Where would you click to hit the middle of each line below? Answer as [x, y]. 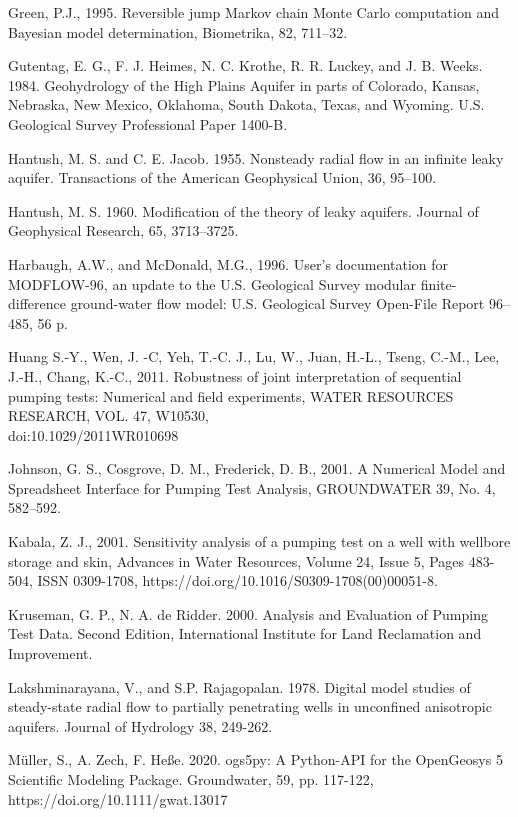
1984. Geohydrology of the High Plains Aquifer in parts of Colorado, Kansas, [244, 84]
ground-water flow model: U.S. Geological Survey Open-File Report [277, 303]
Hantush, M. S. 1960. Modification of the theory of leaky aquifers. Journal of [243, 210]
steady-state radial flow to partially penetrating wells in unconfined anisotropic [250, 706]
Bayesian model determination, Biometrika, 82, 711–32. [178, 31]
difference [37, 303]
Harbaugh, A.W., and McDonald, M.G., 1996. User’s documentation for [228, 263]
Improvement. [50, 653]
